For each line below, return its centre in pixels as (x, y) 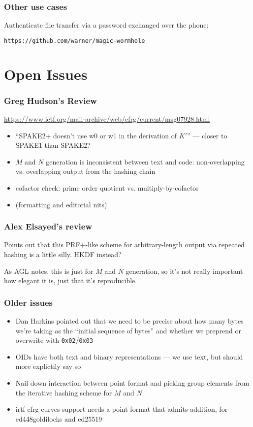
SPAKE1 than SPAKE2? (53, 145)
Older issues (29, 302)
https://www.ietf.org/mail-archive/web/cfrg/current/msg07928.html (107, 119)
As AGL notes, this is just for (49, 271)
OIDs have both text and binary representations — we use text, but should (129, 356)
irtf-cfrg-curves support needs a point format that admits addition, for (122, 409)
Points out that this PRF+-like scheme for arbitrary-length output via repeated (124, 245)
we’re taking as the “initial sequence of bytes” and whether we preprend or (128, 330)
